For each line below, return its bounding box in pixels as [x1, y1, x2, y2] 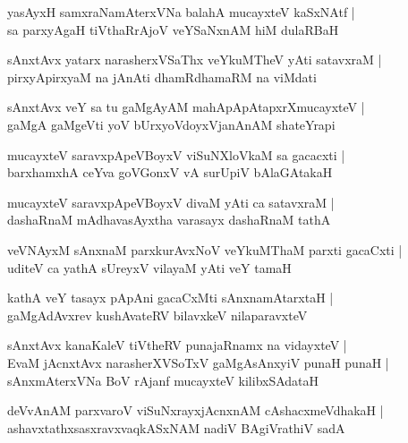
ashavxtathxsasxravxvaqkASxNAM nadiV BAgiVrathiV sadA [7, 418, 345, 437]
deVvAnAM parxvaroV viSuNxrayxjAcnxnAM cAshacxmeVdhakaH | [7, 401, 384, 420]
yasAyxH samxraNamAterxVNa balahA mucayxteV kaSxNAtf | [7, 3, 355, 21]
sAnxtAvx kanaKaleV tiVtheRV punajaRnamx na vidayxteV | [7, 336, 347, 354]
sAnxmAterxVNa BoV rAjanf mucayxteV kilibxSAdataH [7, 371, 319, 389]
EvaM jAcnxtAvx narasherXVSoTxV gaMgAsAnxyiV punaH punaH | [7, 353, 389, 371]
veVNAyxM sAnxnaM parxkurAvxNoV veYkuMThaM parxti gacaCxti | [7, 240, 403, 259]
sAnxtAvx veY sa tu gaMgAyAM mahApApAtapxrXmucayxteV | [7, 98, 365, 116]
